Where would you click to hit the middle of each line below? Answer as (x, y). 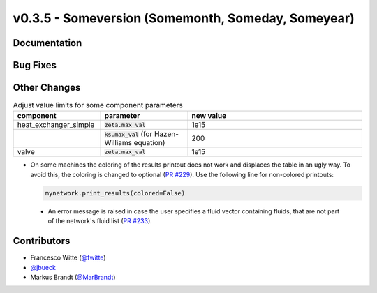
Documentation (47, 43)
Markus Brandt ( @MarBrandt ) (73, 277)
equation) (149, 143)
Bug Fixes (35, 65)
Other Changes (47, 88)
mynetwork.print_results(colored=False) (115, 193)
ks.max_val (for (128, 134)
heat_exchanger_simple (56, 125)
